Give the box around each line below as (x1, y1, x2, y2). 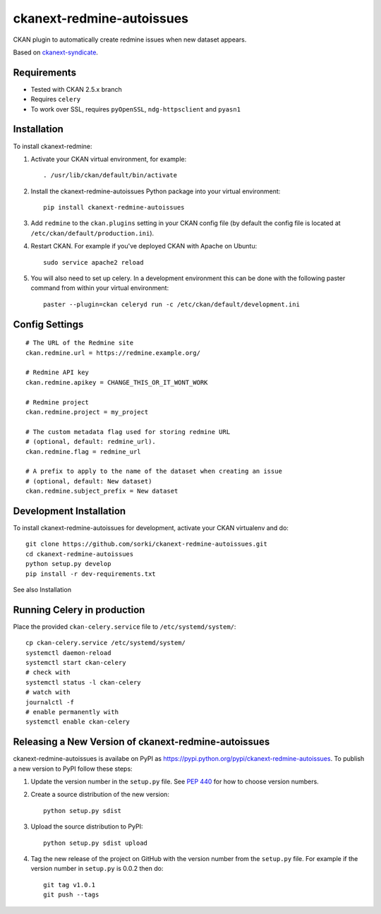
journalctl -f (25, 698, 74, 706)
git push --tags (43, 891, 99, 899)
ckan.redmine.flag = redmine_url (25, 447, 141, 455)
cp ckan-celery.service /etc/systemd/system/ (25, 639, 186, 647)
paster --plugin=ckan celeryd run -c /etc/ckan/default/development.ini (43, 300, 300, 308)
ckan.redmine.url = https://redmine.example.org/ (25, 349, 201, 356)
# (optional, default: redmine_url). (25, 438, 157, 446)
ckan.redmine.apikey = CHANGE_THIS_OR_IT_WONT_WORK (25, 378, 208, 386)
